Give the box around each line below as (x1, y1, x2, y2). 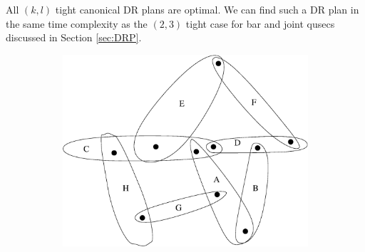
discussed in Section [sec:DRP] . (6, 30, 142, 45)
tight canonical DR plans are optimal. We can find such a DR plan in (55, 2, 359, 16)
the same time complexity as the (6, 16, 148, 31)
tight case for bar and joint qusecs (185, 16, 335, 31)
